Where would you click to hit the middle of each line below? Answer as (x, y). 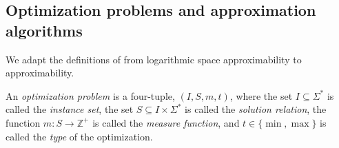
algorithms (44, 30)
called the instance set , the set (70, 109)
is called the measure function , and (166, 122)
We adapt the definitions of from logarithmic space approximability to (154, 59)
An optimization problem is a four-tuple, (90, 95)
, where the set (261, 95)
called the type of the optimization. (79, 136)
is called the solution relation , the (256, 109)
